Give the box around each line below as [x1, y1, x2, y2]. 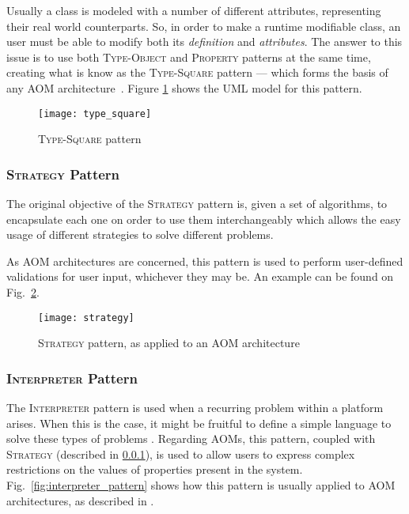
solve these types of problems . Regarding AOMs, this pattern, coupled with [6, 430, 376, 447]
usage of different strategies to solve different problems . [6, 226, 274, 243]
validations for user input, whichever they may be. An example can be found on [6, 268, 394, 285]
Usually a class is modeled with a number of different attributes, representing [6, 2, 381, 18]
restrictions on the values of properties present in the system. [6, 461, 303, 478]
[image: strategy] [38, 312, 134, 323]
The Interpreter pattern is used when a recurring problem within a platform [6, 399, 384, 416]
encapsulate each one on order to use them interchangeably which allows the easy [6, 210, 401, 227]
